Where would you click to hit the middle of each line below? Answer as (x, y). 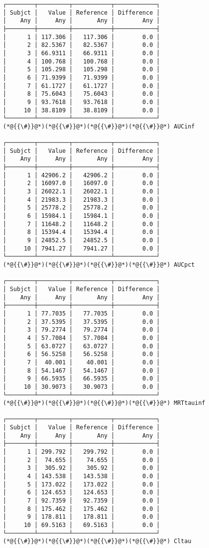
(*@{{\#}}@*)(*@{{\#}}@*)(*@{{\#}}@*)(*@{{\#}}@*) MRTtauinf (104, 403)
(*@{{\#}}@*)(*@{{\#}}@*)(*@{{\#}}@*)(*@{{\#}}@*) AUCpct (99, 265)
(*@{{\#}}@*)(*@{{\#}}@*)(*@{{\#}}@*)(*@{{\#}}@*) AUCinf (99, 126)
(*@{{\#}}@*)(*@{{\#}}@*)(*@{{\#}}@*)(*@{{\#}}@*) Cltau (97, 541)
